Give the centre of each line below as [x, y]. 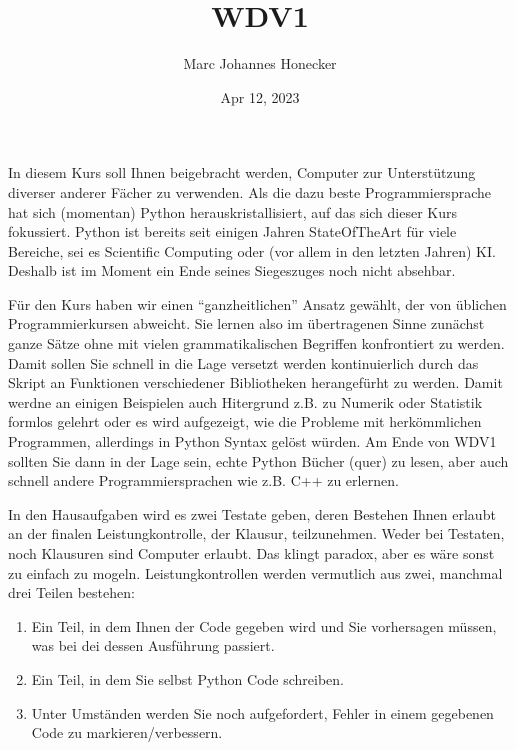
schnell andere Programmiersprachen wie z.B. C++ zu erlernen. [203, 480]
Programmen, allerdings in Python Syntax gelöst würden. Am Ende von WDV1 [252, 441]
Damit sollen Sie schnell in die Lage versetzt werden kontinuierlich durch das [243, 362]
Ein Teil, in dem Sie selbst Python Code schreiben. [187, 678]
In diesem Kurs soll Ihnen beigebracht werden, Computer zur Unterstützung [242, 172]
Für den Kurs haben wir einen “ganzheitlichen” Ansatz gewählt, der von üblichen [257, 303]
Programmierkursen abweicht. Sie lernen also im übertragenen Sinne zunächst [246, 323]
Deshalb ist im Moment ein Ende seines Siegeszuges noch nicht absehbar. [232, 270]
